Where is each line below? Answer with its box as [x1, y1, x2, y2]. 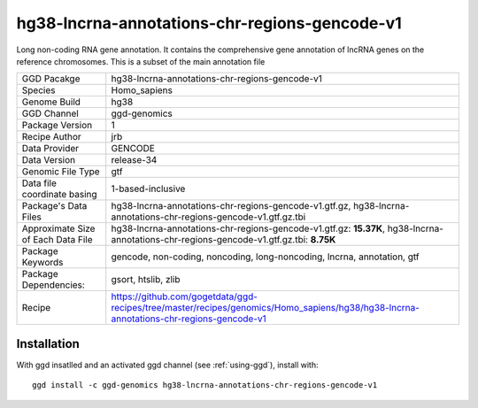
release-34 [111, 154, 158, 166]
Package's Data [21, 200, 88, 212]
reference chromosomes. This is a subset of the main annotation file [16, 56, 266, 66]
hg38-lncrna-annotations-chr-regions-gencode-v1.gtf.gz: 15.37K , [111, 222, 385, 235]
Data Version [21, 154, 76, 166]
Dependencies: [21, 279, 86, 291]
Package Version [21, 119, 93, 132]
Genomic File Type [21, 166, 101, 178]
